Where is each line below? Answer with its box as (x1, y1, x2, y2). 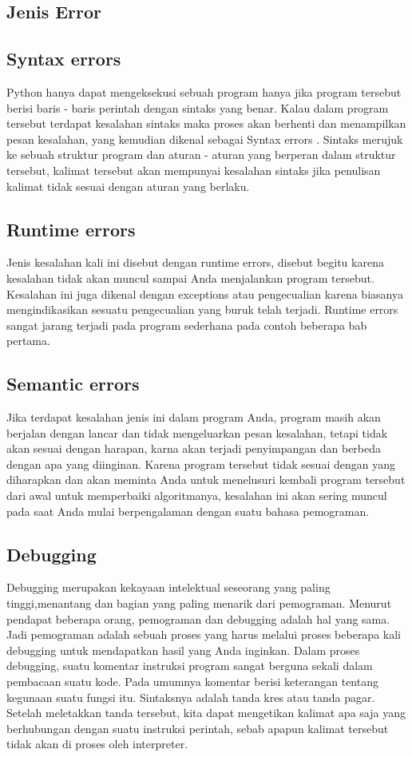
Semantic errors (6, 371, 140, 396)
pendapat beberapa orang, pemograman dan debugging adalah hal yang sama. (6, 610, 390, 627)
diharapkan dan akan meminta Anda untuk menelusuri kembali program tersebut (6, 471, 406, 488)
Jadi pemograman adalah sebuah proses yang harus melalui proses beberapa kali (6, 626, 401, 643)
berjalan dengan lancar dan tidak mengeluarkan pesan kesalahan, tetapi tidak (6, 424, 388, 441)
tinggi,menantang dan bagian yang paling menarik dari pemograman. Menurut (6, 595, 392, 612)
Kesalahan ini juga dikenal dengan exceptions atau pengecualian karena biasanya (6, 285, 403, 302)
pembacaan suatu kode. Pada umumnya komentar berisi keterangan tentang (6, 673, 378, 690)
